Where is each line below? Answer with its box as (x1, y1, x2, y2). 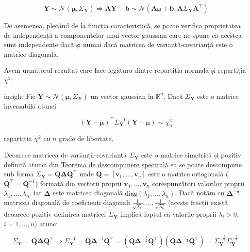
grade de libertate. (59, 133, 114, 143)
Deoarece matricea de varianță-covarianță (4, 150, 127, 160)
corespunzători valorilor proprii (152, 178, 245, 188)
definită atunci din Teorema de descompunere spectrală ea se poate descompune (4, 159, 242, 169)
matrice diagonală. (4, 48, 59, 59)
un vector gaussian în (90, 91, 154, 101)
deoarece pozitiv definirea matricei (4, 209, 106, 219)
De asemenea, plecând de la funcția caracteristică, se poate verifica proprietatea (4, 20, 241, 30)
